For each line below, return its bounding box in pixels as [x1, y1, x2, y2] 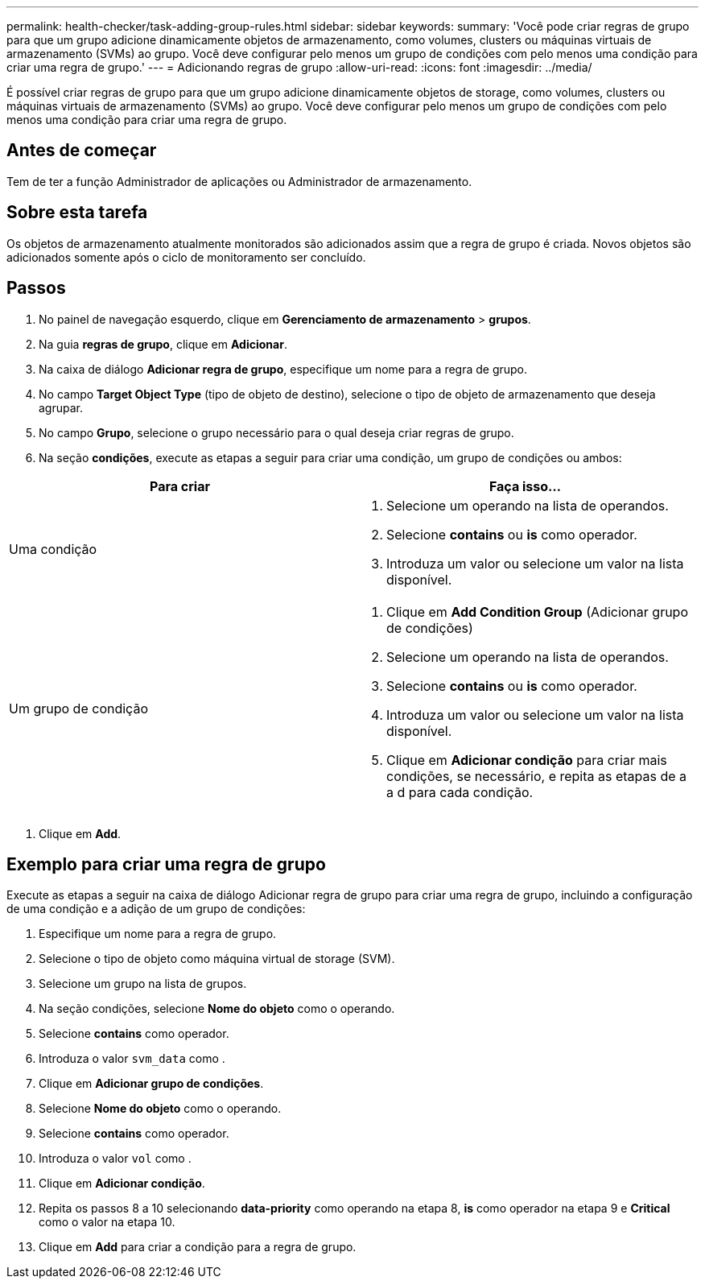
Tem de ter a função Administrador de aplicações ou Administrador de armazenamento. [6, 174, 472, 188]
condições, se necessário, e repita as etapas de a [386, 767, 687, 784]
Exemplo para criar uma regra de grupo [6, 853, 326, 874]
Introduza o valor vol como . [39, 1151, 192, 1166]
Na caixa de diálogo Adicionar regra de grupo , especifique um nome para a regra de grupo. [39, 362, 528, 376]
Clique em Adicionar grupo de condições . [39, 1076, 264, 1091]
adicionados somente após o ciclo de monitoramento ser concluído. [6, 250, 366, 264]
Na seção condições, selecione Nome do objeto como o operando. [39, 1002, 395, 1016]
